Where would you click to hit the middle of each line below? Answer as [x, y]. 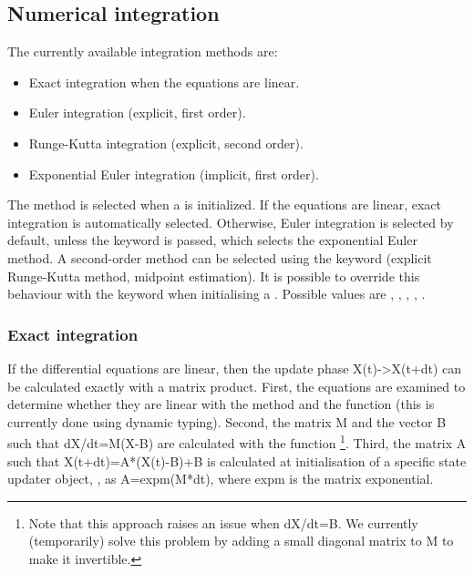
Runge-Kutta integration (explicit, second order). [166, 143]
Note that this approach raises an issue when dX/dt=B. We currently [223, 522]
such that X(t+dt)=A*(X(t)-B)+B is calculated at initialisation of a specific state [237, 460]
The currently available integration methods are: [143, 51]
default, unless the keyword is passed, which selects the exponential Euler [212, 240]
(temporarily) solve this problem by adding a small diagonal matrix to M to [241, 541]
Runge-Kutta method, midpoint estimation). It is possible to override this [214, 276]
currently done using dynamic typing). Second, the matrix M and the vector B [227, 421]
